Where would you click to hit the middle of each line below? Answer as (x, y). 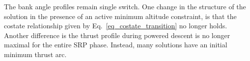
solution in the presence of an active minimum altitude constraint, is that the (120, 16)
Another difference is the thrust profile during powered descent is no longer (117, 35)
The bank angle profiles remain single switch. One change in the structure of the (125, 6)
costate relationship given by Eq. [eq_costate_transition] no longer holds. (116, 26)
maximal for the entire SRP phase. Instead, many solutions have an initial (116, 45)
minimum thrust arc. (35, 54)
